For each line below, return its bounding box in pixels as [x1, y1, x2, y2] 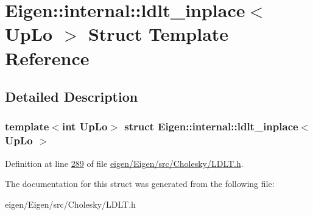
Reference [5, 45, 90, 70]
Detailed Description [5, 87, 138, 106]
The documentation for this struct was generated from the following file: [5, 177, 275, 190]
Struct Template [88, 21, 229, 46]
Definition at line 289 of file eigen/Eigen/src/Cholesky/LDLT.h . [5, 157, 244, 169]
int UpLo [62, 119, 108, 134]
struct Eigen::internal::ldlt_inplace [124, 119, 298, 134]
